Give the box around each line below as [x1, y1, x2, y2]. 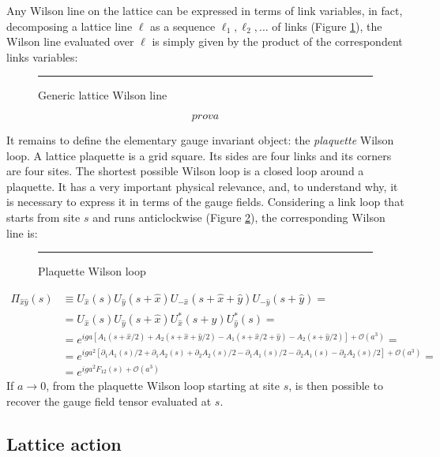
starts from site [6, 208, 81, 225]
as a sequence [150, 17, 216, 34]
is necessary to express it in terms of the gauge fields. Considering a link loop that [6, 193, 404, 210]
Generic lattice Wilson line [38, 87, 167, 103]
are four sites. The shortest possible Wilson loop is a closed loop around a [6, 163, 364, 179]
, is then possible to [288, 377, 383, 394]
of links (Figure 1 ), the [272, 17, 382, 34]
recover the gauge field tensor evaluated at [6, 392, 212, 409]
